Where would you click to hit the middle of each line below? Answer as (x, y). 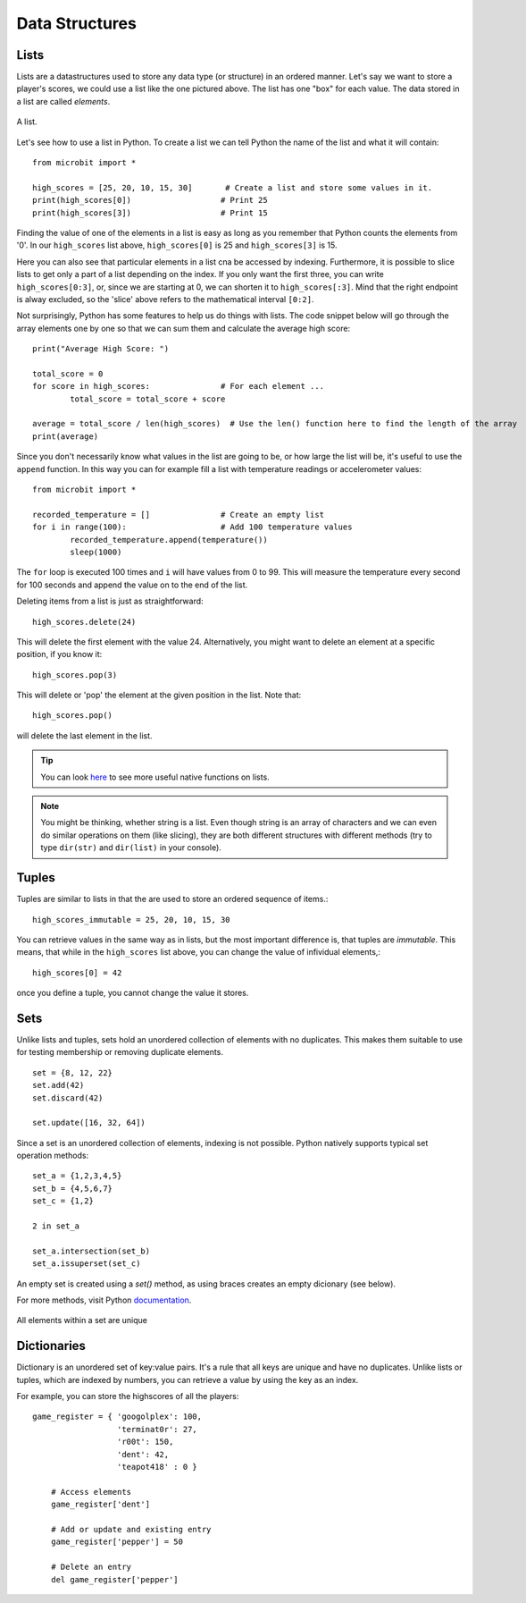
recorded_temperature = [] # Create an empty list (179, 515)
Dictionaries (51, 1346)
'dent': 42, (143, 1454)
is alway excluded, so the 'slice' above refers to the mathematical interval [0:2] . (165, 299)
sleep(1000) (96, 552)
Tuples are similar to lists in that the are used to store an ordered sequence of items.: (172, 899)
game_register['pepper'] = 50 (117, 1542)
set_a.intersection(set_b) (92, 1251)
